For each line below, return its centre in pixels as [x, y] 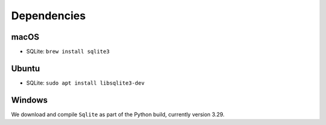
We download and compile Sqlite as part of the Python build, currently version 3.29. [118, 114]
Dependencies [48, 16]
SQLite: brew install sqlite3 [68, 52]
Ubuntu [26, 68]
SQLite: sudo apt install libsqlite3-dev [85, 83]
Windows [29, 100]
